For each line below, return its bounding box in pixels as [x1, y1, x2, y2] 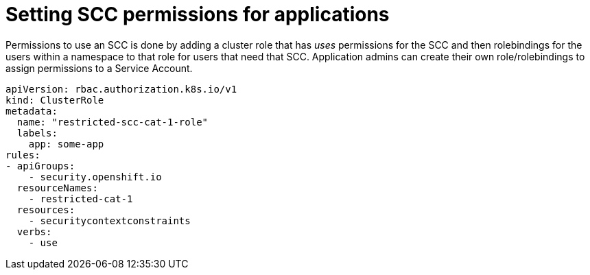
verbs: [16, 226, 52, 237]
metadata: [5, 105, 58, 117]
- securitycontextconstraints [28, 215, 191, 226]
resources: [16, 204, 75, 215]
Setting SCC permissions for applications [5, 3, 390, 26]
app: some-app [28, 138, 104, 150]
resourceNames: [16, 182, 98, 193]
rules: [5, 149, 40, 160]
